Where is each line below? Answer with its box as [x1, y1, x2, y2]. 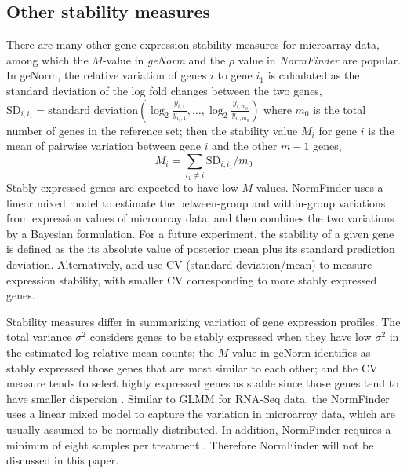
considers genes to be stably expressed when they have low [89, 328, 372, 345]
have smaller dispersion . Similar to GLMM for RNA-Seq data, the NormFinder [6, 390, 390, 406]
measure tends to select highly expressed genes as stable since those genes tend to [6, 375, 399, 391]
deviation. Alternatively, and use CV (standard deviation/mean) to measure [6, 256, 372, 273]
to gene [217, 67, 253, 83]
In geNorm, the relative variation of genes [6, 67, 207, 83]
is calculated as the [267, 67, 360, 83]
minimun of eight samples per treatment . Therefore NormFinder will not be [6, 436, 374, 453]
